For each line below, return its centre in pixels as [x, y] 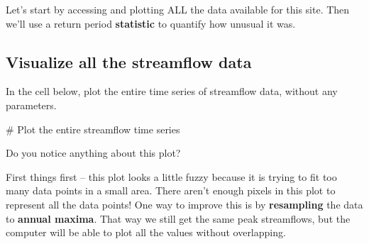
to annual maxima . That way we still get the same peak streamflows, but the [178, 218]
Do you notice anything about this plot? [93, 153]
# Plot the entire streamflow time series [93, 129]
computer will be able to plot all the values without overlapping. [146, 232]
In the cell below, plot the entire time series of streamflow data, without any [172, 91]
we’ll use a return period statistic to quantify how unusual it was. [151, 23]
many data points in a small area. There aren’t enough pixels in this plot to [171, 190]
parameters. [31, 105]
